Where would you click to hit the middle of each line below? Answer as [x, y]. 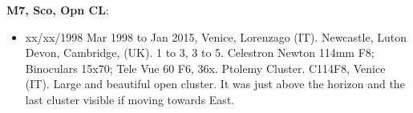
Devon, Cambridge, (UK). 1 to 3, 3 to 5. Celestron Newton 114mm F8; [200, 52]
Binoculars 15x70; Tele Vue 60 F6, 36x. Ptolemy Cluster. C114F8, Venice [205, 68]
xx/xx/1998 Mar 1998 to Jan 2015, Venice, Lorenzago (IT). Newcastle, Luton [216, 36]
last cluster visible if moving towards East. [130, 99]
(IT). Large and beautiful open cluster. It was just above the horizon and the [215, 84]
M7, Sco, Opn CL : [58, 10]
